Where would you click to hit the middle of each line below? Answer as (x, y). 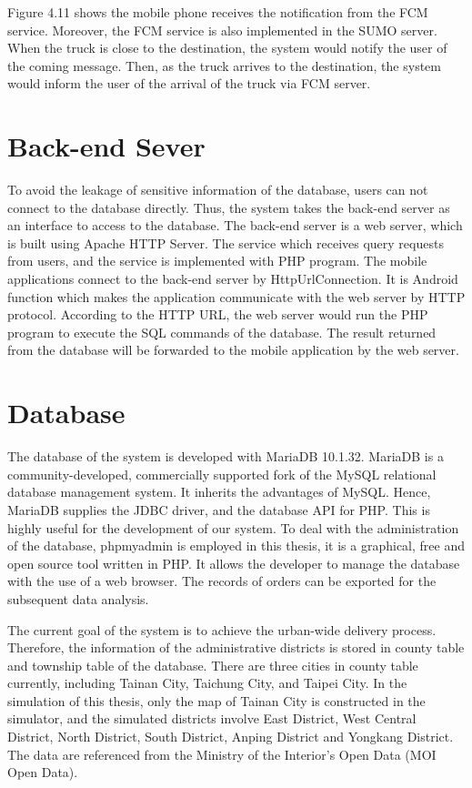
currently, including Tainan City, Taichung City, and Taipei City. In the (207, 683)
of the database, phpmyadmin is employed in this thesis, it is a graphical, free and (236, 546)
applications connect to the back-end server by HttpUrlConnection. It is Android (233, 279)
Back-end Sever (106, 146)
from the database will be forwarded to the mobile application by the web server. (233, 350)
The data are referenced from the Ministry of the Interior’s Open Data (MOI (222, 754)
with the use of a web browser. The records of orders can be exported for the (222, 581)
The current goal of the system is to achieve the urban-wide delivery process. (222, 629)
